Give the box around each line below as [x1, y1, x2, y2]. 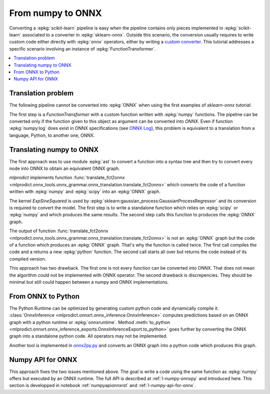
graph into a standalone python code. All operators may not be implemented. [9, 333, 167, 339]
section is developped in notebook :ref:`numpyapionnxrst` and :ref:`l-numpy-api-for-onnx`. [9, 383, 196, 389]
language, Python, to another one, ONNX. [9, 132, 95, 138]
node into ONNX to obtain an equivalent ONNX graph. [9, 165, 120, 172]
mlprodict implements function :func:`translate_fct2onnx [9, 175, 125, 181]
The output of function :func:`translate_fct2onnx [9, 228, 108, 234]
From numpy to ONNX [9, 7, 102, 18]
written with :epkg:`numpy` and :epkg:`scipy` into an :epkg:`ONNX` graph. [9, 189, 161, 195]
